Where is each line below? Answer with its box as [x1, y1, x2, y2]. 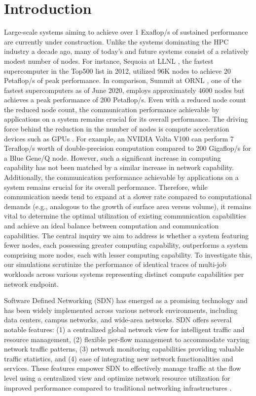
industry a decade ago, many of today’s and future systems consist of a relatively [4, 46, 249, 56]
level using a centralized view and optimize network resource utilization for [4, 372, 230, 383]
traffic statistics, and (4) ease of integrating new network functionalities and [4, 353, 233, 363]
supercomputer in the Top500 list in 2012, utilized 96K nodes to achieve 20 [4, 65, 231, 76]
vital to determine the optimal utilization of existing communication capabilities [4, 211, 246, 221]
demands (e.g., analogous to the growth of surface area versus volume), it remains [4, 201, 252, 211]
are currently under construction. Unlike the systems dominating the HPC [4, 36, 229, 46]
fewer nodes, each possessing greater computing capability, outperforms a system [4, 240, 248, 250]
